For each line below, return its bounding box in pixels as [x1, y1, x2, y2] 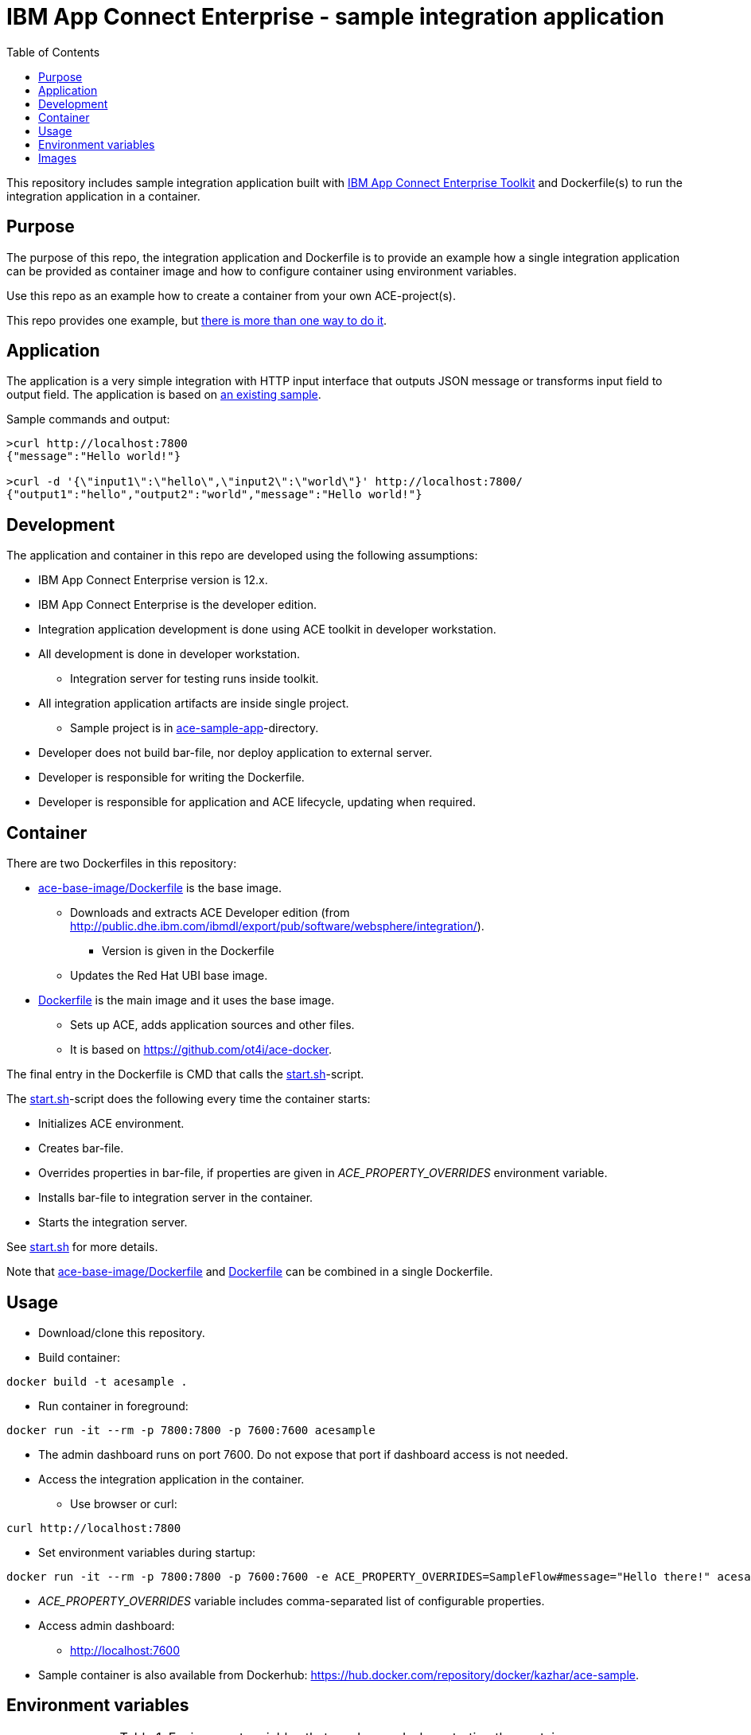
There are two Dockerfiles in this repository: [6, 856, 237, 871]
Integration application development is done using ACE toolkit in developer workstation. [38, 622, 496, 637]
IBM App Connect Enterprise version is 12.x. [38, 573, 268, 587]
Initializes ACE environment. [38, 1117, 185, 1131]
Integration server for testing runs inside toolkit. [70, 672, 319, 686]
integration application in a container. [6, 189, 200, 203]
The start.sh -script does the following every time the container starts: [6, 1092, 371, 1106]
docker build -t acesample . [6, 1374, 188, 1388]
